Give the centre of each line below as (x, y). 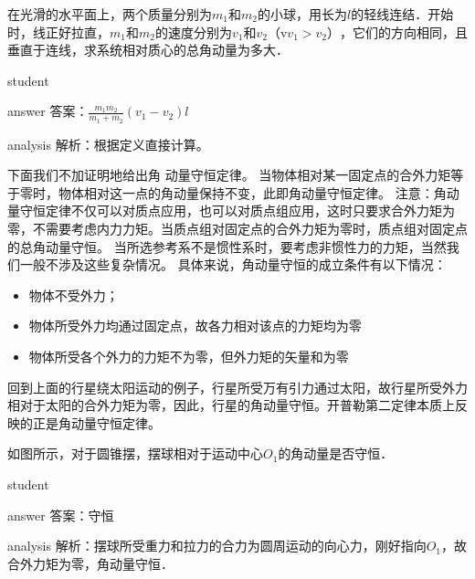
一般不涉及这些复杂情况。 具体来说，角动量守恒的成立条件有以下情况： (233, 264)
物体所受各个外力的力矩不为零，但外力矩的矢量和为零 (189, 356)
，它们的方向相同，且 (403, 32)
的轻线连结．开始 (402, 14)
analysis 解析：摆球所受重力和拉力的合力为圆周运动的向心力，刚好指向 (217, 546)
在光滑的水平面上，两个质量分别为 (110, 14)
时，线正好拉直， (58, 32)
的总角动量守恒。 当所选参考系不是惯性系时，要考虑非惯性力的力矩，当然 (227, 246)
